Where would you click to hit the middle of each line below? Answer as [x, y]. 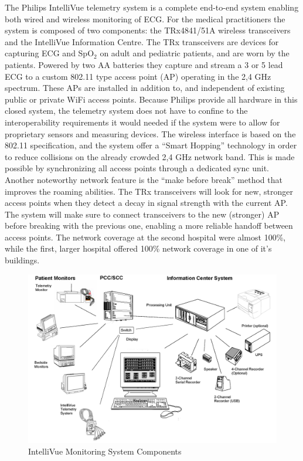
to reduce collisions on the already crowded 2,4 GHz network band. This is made [150, 156]
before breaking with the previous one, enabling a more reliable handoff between [149, 226]
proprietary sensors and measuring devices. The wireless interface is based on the [150, 133]
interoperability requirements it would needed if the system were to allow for [142, 122]
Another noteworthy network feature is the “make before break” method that [144, 179]
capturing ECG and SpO [50, 53]
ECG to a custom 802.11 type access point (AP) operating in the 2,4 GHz [138, 76]
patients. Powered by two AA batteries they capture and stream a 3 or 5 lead [144, 64]
